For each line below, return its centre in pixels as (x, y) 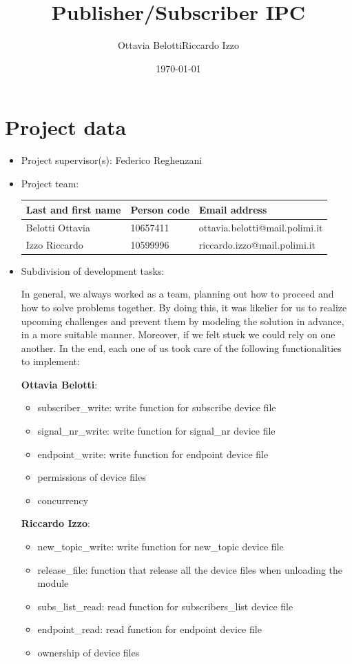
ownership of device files (89, 652)
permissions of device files (92, 477)
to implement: (50, 361)
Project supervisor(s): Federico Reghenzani (112, 160)
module (53, 583)
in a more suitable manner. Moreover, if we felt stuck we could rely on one (178, 334)
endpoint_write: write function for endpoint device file (153, 454)
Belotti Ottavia (58, 227)
